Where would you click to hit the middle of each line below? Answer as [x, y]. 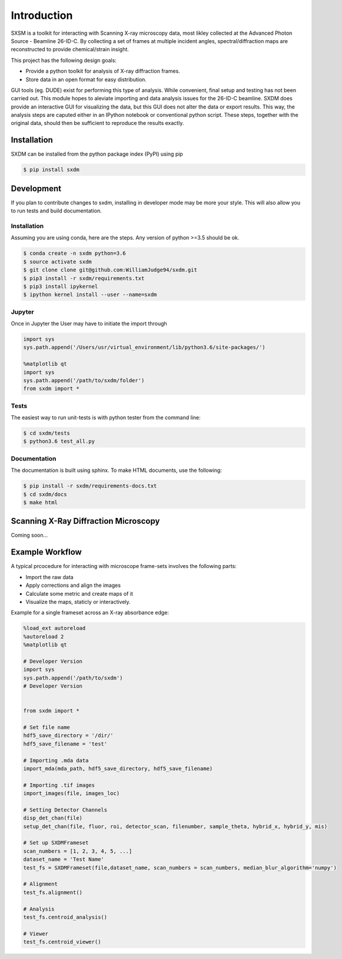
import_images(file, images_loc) [72, 794]
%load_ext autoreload [54, 628]
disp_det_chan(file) [53, 818]
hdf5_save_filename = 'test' [65, 744]
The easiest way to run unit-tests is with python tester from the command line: [106, 418]
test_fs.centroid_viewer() [62, 942]
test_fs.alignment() [53, 892]
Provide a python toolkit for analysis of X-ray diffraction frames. [103, 71]
